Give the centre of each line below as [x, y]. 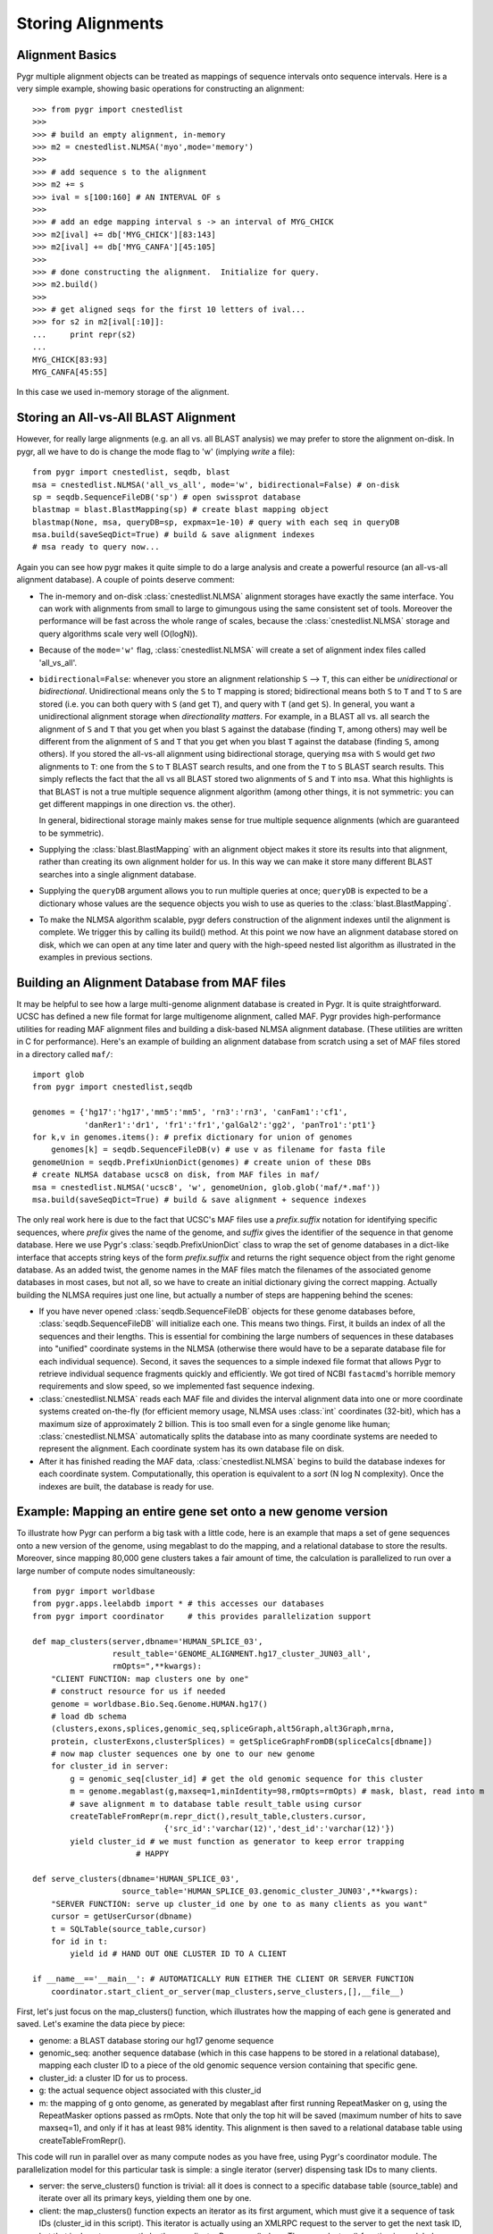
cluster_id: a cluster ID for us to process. [113, 2078]
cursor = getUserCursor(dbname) [121, 1916]
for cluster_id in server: [110, 1766]
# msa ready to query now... [96, 547]
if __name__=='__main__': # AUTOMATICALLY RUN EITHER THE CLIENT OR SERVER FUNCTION [223, 1979]
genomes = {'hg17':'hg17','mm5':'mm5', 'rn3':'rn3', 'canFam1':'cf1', [190, 1112]
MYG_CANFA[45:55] [70, 372]
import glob [58, 1075]
